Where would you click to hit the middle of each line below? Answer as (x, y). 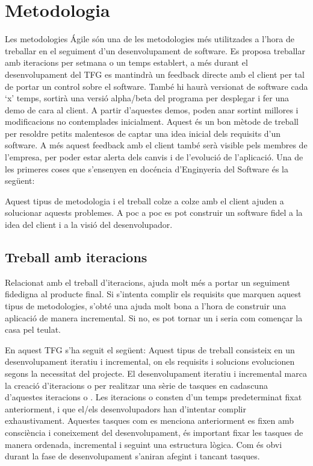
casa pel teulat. (33, 329)
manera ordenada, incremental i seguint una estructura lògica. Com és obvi (144, 444)
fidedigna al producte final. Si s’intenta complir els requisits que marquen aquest (153, 294)
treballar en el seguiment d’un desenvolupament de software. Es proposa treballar (155, 50)
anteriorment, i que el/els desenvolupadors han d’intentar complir (126, 408)
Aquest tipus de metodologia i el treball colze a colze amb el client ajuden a (144, 200)
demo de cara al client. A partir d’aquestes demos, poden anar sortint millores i (152, 109)
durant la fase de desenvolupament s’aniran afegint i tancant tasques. (132, 456)
